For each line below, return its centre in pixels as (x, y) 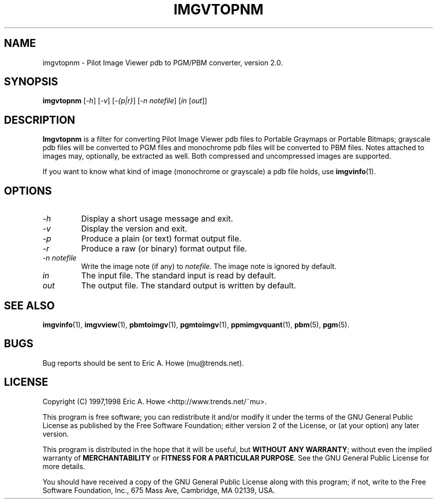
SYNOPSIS (31, 82)
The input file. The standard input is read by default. (179, 276)
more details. (64, 466)
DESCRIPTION (40, 120)
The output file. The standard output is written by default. (189, 286)
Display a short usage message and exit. (157, 219)
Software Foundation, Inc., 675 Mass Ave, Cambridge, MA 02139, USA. (159, 490)
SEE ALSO (29, 305)
